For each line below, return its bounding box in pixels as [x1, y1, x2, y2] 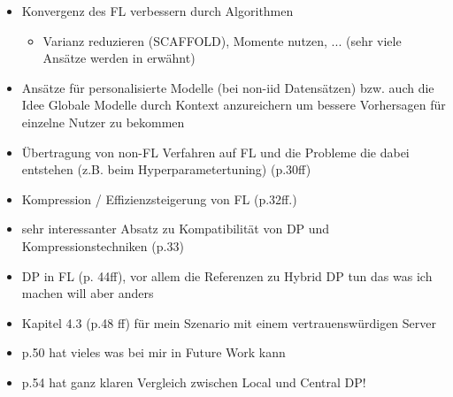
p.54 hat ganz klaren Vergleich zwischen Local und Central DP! [21, 372, 366, 391]
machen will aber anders [21, 284, 154, 302]
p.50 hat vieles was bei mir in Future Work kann [21, 343, 286, 362]
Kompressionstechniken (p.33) [21, 236, 184, 255]
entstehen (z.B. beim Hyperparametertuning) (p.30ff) [21, 160, 311, 179]
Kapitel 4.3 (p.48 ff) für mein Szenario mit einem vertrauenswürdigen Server [21, 313, 436, 332]
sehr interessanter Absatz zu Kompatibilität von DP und [21, 219, 330, 238]
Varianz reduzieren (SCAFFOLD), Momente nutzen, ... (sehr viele [42, 31, 402, 50]
